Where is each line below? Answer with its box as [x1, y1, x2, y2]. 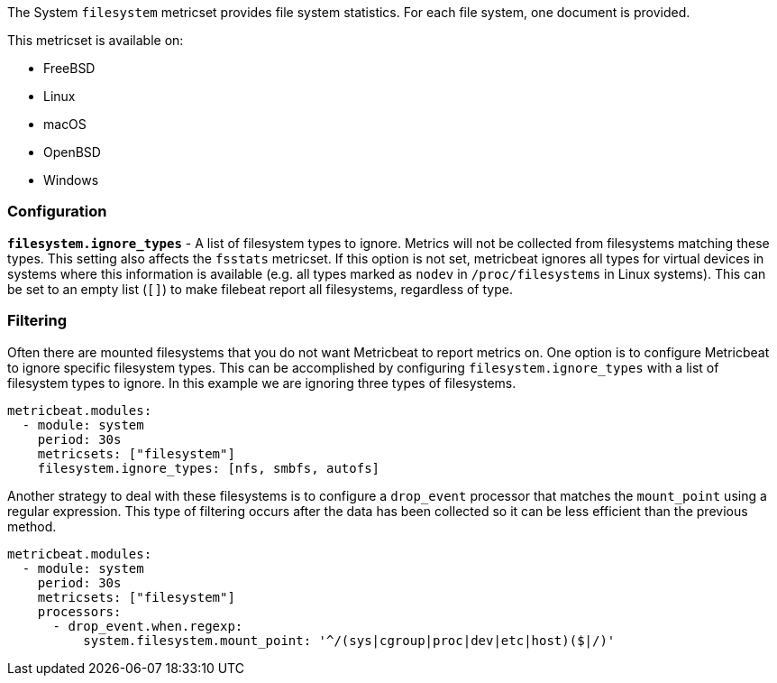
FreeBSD [43, 60, 96, 76]
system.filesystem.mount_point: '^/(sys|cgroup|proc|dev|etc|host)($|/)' [83, 632, 616, 648]
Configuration [7, 202, 107, 221]
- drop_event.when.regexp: [52, 618, 243, 633]
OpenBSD [43, 144, 101, 160]
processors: [37, 604, 122, 619]
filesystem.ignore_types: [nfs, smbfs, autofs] [37, 460, 380, 475]
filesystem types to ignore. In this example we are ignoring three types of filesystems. [7, 374, 516, 391]
